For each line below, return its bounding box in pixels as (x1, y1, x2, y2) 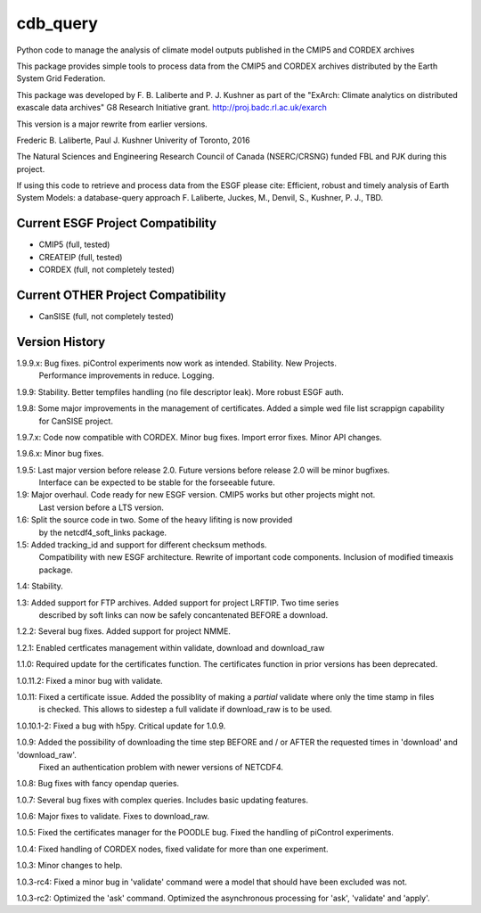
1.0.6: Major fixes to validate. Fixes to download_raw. (16, 811, 209, 822)
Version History (16, 334, 106, 350)
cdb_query (16, 13, 98, 33)
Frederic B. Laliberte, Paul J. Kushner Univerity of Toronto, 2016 (16, 135, 250, 145)
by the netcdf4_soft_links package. (38, 527, 167, 538)
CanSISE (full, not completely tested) (38, 311, 174, 322)
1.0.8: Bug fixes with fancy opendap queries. (16, 778, 180, 789)
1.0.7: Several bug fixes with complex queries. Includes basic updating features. (16, 794, 309, 805)
